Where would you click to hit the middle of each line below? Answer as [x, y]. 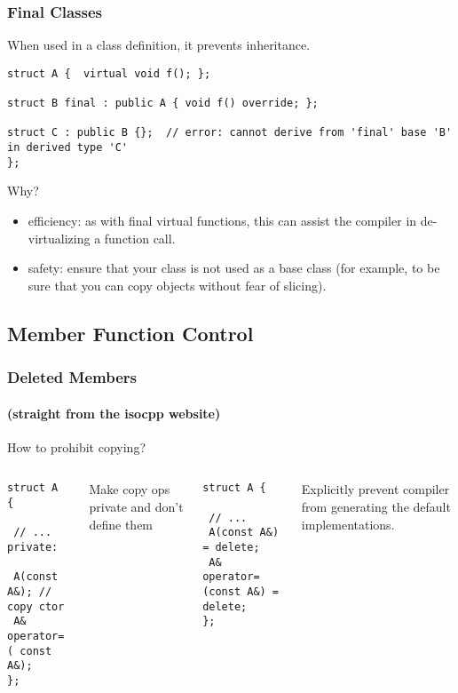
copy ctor [36, 606]
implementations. [348, 524]
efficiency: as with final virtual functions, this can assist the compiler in [222, 220]
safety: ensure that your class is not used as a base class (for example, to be [234, 268]
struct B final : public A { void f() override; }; [163, 104]
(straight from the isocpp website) [114, 413]
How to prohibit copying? [77, 446]
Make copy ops [130, 489]
